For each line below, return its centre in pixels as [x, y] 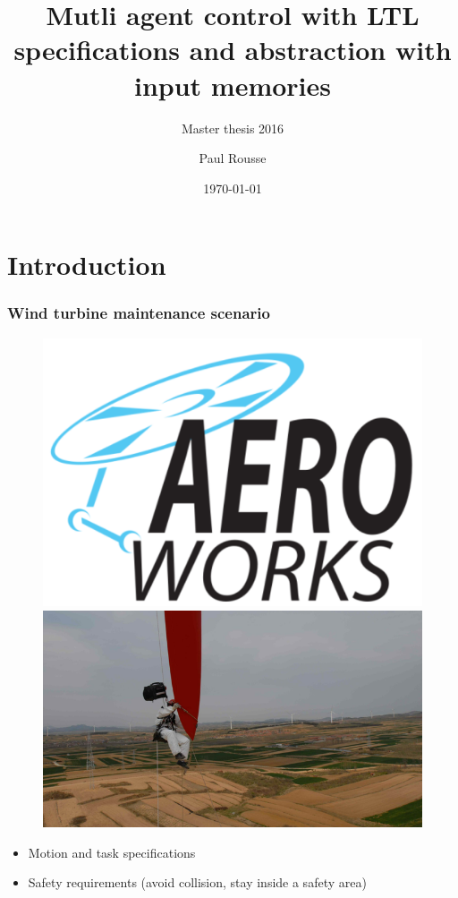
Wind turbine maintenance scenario [139, 313]
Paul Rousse [233, 158]
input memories [233, 85]
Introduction [87, 265]
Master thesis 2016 [233, 128]
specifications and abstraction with [233, 50]
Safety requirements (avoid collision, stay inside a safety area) [197, 882]
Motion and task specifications [112, 852]
